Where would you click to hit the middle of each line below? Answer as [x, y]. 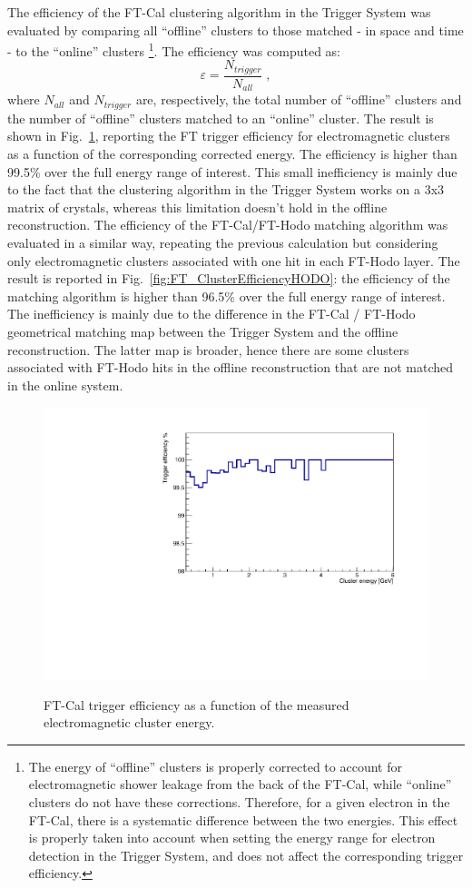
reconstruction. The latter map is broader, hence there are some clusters [208, 349]
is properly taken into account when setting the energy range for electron [232, 838]
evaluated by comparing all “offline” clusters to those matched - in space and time [236, 30]
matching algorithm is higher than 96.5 [116, 296]
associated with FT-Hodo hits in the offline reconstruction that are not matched [230, 367]
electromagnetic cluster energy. [129, 722]
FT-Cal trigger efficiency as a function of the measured [197, 704]
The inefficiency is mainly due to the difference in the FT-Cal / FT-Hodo [211, 314]
